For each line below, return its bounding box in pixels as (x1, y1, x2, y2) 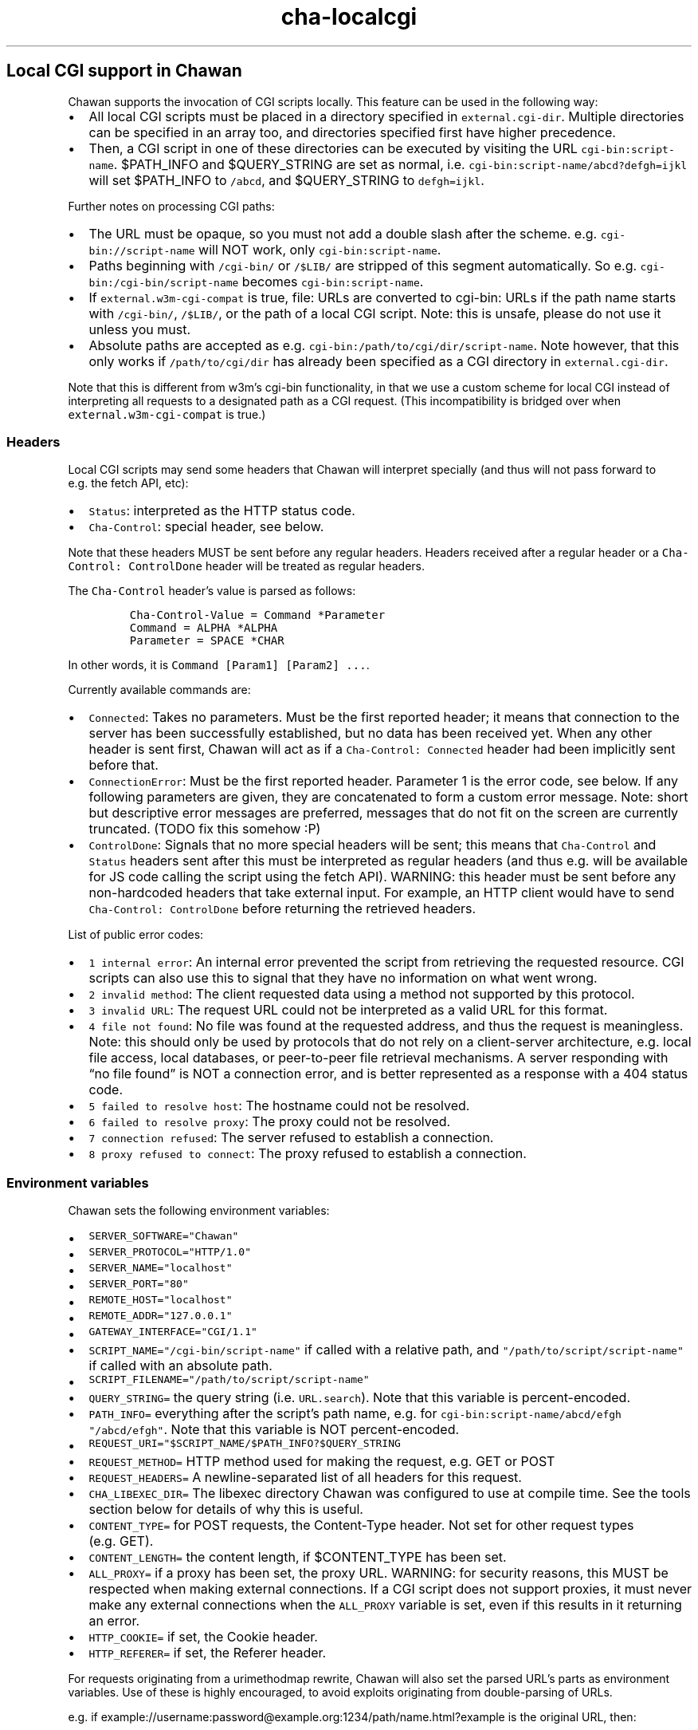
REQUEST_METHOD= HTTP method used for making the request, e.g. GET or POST (88, 1453, 555, 1470)
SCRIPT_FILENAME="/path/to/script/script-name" (88, 1373, 370, 1386)
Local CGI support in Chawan (6, 61, 242, 81)
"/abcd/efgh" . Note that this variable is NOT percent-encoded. (88, 1421, 460, 1438)
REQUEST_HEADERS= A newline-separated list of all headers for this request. (88, 1469, 522, 1486)
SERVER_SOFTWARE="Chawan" (88, 1230, 239, 1243)
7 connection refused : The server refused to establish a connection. (88, 1129, 494, 1146)
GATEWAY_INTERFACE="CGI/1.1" (88, 1326, 257, 1338)
